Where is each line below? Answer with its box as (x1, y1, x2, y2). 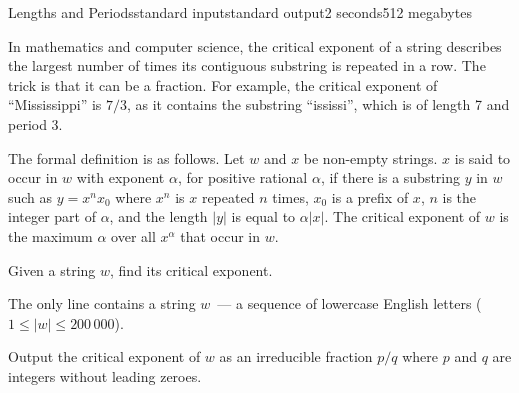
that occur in (180, 225, 261, 246)
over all (111, 225, 156, 246)
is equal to (231, 206, 296, 227)
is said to (454, 147, 511, 168)
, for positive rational (177, 167, 308, 188)
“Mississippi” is (8, 94, 102, 115)
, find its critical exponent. (110, 259, 273, 280)
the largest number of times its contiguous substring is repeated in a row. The (8, 55, 486, 76)
